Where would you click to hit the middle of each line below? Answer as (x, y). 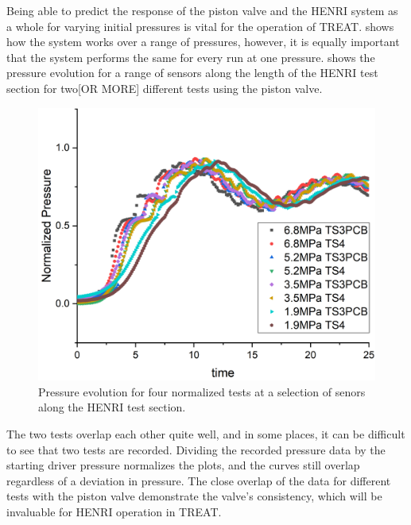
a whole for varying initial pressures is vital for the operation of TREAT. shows (200, 26)
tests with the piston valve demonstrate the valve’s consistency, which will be (194, 496)
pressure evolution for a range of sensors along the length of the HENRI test (192, 73)
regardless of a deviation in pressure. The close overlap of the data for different (199, 480)
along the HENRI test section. (112, 407)
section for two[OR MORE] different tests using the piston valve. (165, 88)
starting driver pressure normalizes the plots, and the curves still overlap (183, 465)
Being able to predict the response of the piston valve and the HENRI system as (202, 10)
